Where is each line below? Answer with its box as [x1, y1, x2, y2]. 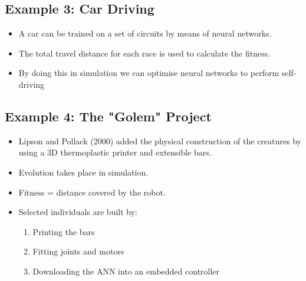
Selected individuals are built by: [18, 206, 138, 218]
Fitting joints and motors [32, 245, 124, 257]
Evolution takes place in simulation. [18, 166, 149, 178]
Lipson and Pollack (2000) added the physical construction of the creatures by [18, 134, 301, 147]
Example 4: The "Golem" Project [5, 107, 212, 125]
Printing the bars [32, 225, 95, 237]
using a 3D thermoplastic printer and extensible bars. [18, 146, 212, 158]
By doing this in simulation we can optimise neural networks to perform [18, 67, 279, 79]
